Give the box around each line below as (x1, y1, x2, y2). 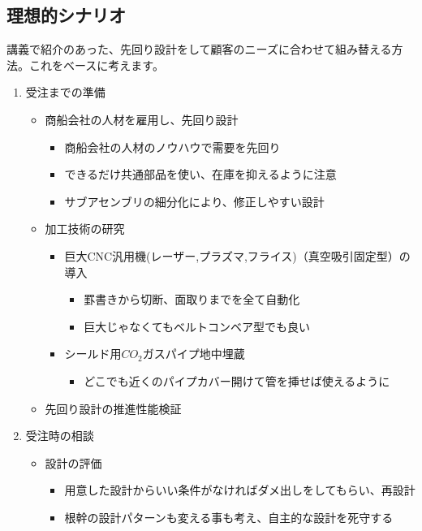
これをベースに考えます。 (28, 56, 164, 73)
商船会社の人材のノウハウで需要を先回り (64, 138, 281, 155)
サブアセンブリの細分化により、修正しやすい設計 (64, 192, 325, 209)
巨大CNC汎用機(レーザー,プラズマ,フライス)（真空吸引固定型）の (64, 247, 411, 264)
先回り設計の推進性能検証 (45, 399, 182, 417)
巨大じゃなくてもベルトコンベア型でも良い (84, 317, 311, 335)
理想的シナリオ (6, 2, 126, 28)
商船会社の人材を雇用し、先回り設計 (45, 110, 239, 127)
